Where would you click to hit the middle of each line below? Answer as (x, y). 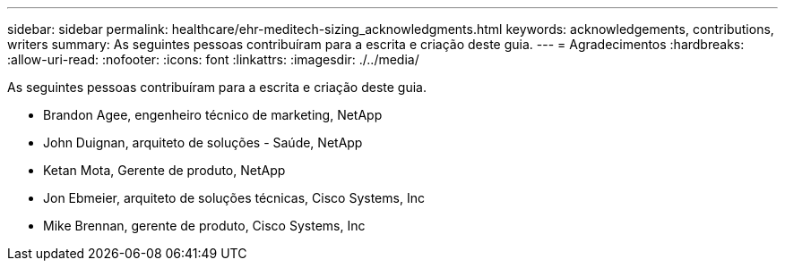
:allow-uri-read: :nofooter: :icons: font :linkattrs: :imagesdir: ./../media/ (213, 59)
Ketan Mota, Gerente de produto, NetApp (164, 170)
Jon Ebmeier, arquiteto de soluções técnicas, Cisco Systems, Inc (234, 198)
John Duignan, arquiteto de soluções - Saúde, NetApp (203, 142)
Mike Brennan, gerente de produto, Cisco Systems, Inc (204, 226)
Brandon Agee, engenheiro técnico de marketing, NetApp (213, 115)
